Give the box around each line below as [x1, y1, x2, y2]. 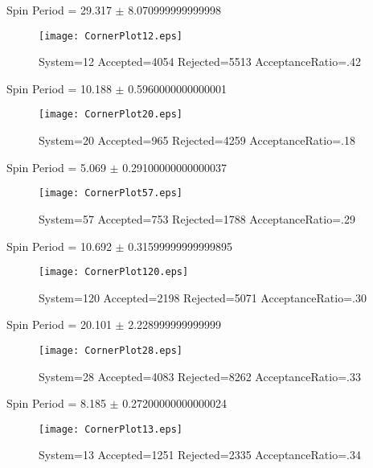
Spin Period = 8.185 [6, 395, 106, 412]
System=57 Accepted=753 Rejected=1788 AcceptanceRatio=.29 [39, 210, 355, 227]
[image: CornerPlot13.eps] [39, 423, 182, 435]
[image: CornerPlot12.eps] [39, 30, 182, 42]
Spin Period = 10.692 [6, 237, 112, 254]
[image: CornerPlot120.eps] [39, 266, 189, 278]
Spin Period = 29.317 [6, 2, 112, 18]
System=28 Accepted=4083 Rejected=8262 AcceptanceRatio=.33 [39, 367, 361, 384]
